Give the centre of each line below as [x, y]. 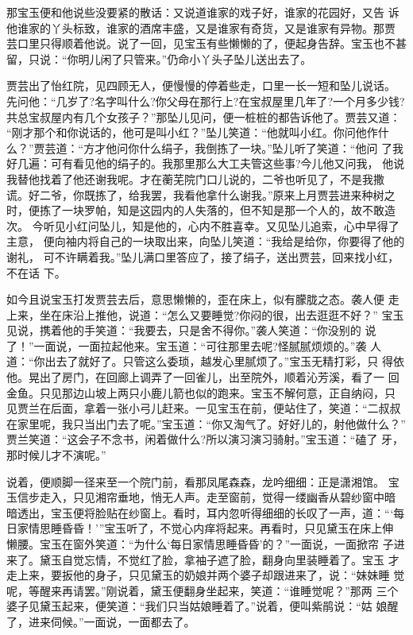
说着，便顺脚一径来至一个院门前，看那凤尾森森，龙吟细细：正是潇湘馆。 [195, 481]
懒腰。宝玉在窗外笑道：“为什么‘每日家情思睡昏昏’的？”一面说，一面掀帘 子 [200, 544]
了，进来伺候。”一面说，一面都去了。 [101, 621]
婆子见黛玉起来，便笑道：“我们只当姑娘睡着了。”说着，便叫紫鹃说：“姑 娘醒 [203, 606]
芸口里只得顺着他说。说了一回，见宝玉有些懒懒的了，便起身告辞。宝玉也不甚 [206, 43]
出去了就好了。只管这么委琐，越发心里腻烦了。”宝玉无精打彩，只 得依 [224, 361]
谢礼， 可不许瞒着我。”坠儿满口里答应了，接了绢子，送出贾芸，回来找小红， [203, 256]
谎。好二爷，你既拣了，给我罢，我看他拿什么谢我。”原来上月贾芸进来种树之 [201, 194]
